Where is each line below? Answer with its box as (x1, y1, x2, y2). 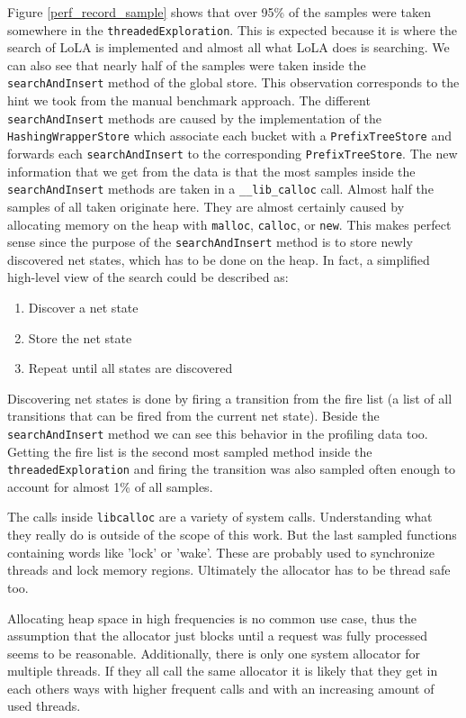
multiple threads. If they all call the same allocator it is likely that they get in (7, 661, 438, 680)
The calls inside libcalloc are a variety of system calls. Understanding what (7, 507, 433, 526)
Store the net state (28, 328, 132, 347)
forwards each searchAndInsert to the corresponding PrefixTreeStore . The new (7, 144, 458, 162)
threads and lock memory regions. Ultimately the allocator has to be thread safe (7, 560, 451, 579)
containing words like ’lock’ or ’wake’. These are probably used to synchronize (7, 542, 435, 561)
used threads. (7, 696, 81, 715)
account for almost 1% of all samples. (7, 477, 213, 495)
